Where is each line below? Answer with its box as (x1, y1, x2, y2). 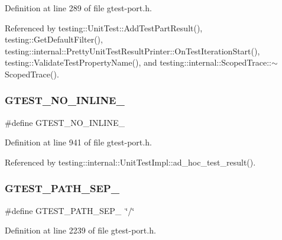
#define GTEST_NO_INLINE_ (5, 116, 125, 128)
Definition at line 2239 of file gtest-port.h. (5, 224, 156, 236)
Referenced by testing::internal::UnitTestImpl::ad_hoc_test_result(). (5, 155, 256, 168)
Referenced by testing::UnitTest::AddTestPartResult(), (5, 21, 203, 34)
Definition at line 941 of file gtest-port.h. (5, 136, 152, 148)
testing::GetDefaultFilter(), (5, 33, 103, 46)
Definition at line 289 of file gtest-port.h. (5, 2, 152, 14)
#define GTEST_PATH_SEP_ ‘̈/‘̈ (5, 204, 135, 216)
